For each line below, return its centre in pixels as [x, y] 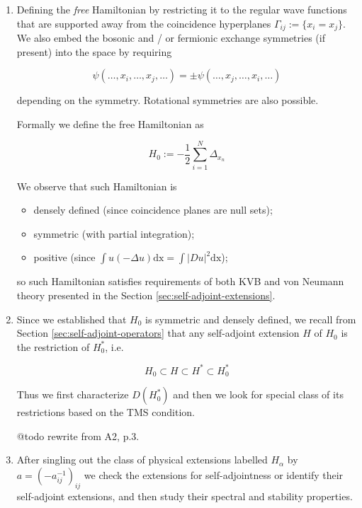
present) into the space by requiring [94, 51]
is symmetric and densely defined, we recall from [250, 319]
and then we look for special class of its [258, 394]
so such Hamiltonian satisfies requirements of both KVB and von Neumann [180, 281]
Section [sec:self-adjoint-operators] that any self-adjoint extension [158, 333]
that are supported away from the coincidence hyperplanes [144, 23]
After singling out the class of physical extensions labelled [142, 460]
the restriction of [53, 346]
